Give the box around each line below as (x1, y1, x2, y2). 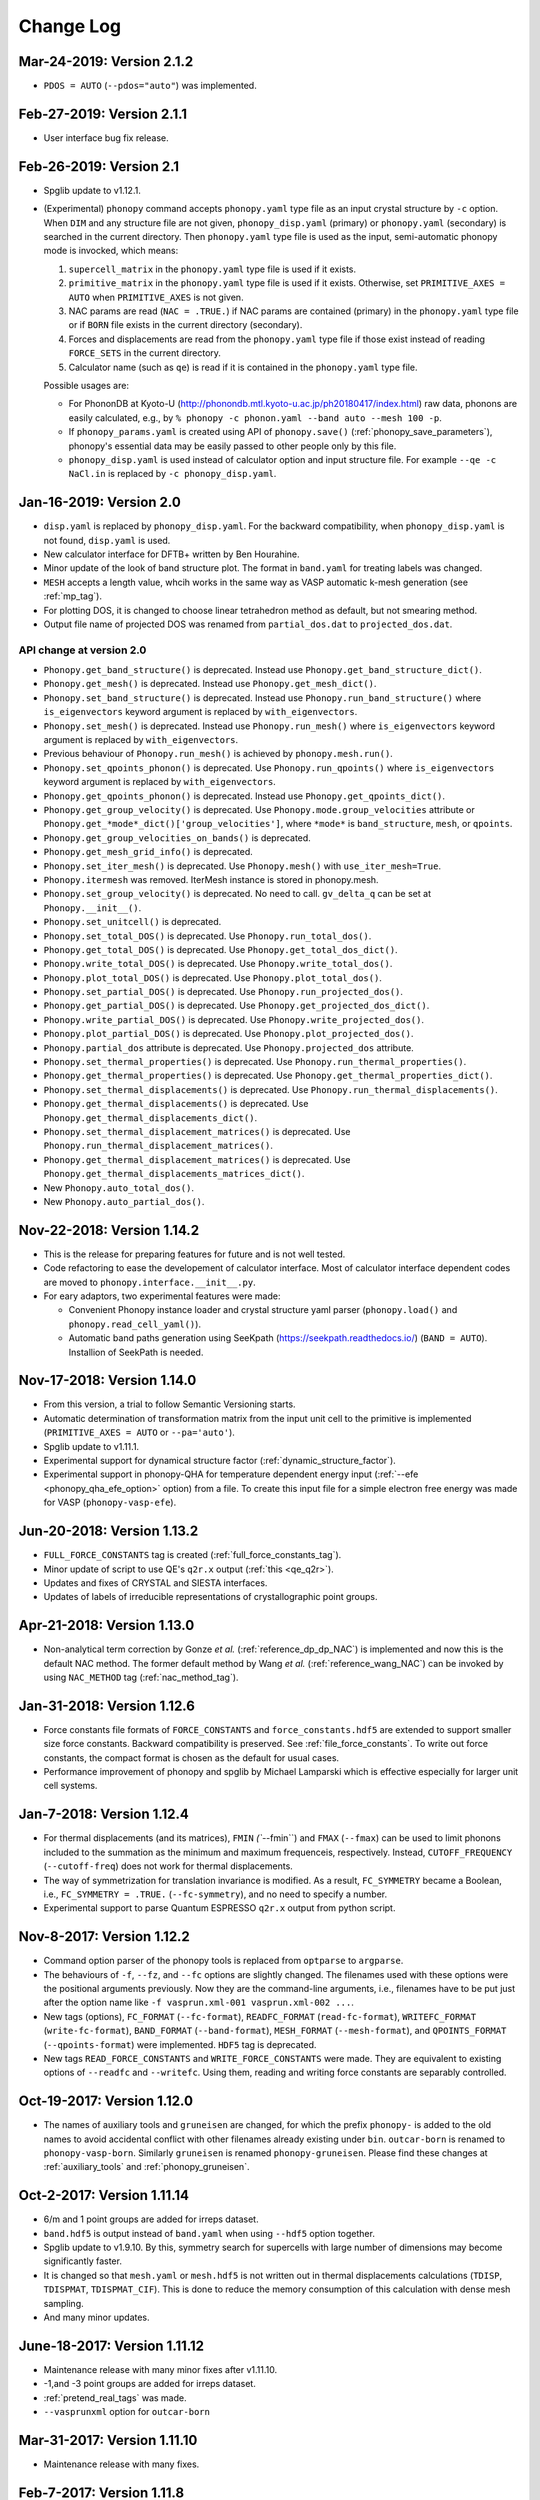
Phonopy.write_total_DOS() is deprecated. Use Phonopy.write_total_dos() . (43, 958, 393, 970)
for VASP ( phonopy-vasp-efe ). (43, 1496, 177, 1509)
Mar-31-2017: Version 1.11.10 (18, 2431, 198, 2449)
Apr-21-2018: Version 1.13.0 (18, 1617, 195, 1634)
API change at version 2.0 (18, 643, 147, 657)
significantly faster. (43, 2255, 122, 2267)
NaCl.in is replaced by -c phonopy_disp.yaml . (68, 468, 277, 480)
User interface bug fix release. (43, 131, 169, 144)
